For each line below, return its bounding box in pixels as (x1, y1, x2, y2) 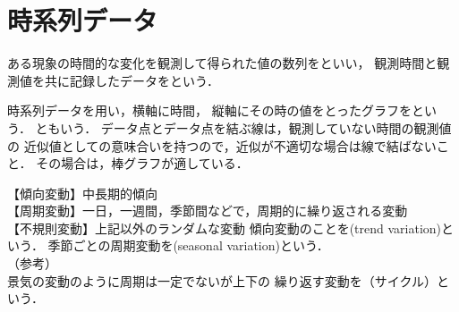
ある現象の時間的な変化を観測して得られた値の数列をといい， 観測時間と (7, 54, 438, 72)
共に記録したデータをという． (44, 71, 219, 89)
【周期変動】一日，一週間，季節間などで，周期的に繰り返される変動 (7, 201, 408, 220)
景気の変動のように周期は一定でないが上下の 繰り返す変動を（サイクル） (7, 271, 437, 290)
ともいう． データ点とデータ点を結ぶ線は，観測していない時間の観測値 (35, 118, 452, 137)
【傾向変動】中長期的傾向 (7, 183, 157, 202)
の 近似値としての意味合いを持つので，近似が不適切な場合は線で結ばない (7, 136, 437, 155)
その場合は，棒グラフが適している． (36, 154, 249, 173)
